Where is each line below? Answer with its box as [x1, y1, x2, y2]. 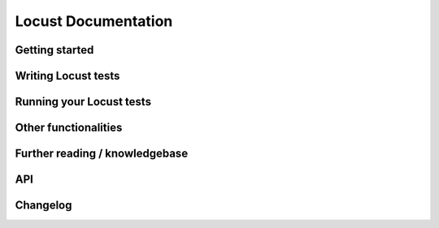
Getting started [15, 43, 94, 57]
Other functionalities [15, 121, 123, 135]
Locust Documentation [15, 12, 173, 30]
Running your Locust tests [15, 95, 152, 109]
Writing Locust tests [15, 69, 120, 83]
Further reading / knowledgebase [15, 147, 189, 161]
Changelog [15, 199, 72, 213]
